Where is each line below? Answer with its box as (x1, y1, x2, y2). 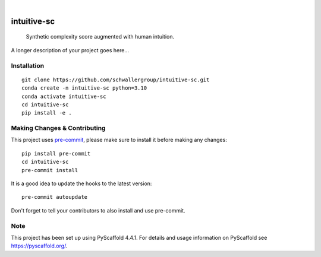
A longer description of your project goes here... (11, 46, 129, 53)
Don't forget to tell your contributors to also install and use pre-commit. (11, 207, 185, 214)
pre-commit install (21, 167, 78, 173)
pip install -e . (21, 110, 72, 116)
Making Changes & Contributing (11, 124, 106, 132)
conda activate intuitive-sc (21, 93, 106, 100)
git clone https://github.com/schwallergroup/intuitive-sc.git (21, 76, 210, 83)
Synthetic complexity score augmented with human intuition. (26, 33, 175, 40)
